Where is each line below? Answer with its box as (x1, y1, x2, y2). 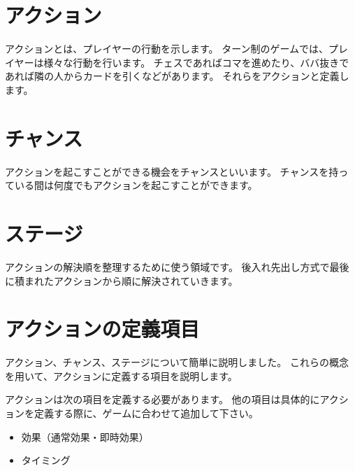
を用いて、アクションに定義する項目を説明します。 (5, 368, 238, 383)
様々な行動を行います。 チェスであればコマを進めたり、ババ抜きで (43, 55, 349, 69)
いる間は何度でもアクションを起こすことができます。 (14, 178, 258, 192)
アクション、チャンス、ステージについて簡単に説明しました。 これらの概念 (5, 355, 349, 370)
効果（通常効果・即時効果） (21, 429, 149, 444)
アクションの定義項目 (5, 314, 200, 343)
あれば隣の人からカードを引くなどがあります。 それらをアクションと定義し (5, 69, 349, 83)
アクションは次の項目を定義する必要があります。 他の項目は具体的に (5, 392, 320, 407)
